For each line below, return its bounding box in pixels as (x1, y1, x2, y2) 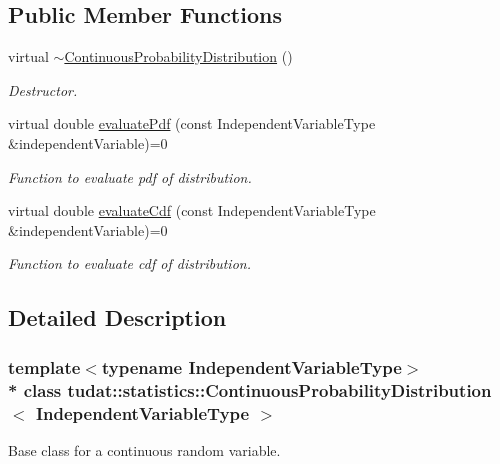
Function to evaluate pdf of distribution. (8, 166, 252, 187)
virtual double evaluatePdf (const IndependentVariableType (8, 113, 376, 134)
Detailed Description (8, 302, 227, 333)
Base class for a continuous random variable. (8, 439, 281, 460)
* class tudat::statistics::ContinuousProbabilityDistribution (8, 377, 492, 402)
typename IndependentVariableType (101, 354, 402, 379)
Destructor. (8, 79, 78, 100)
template (8, 354, 81, 379)
